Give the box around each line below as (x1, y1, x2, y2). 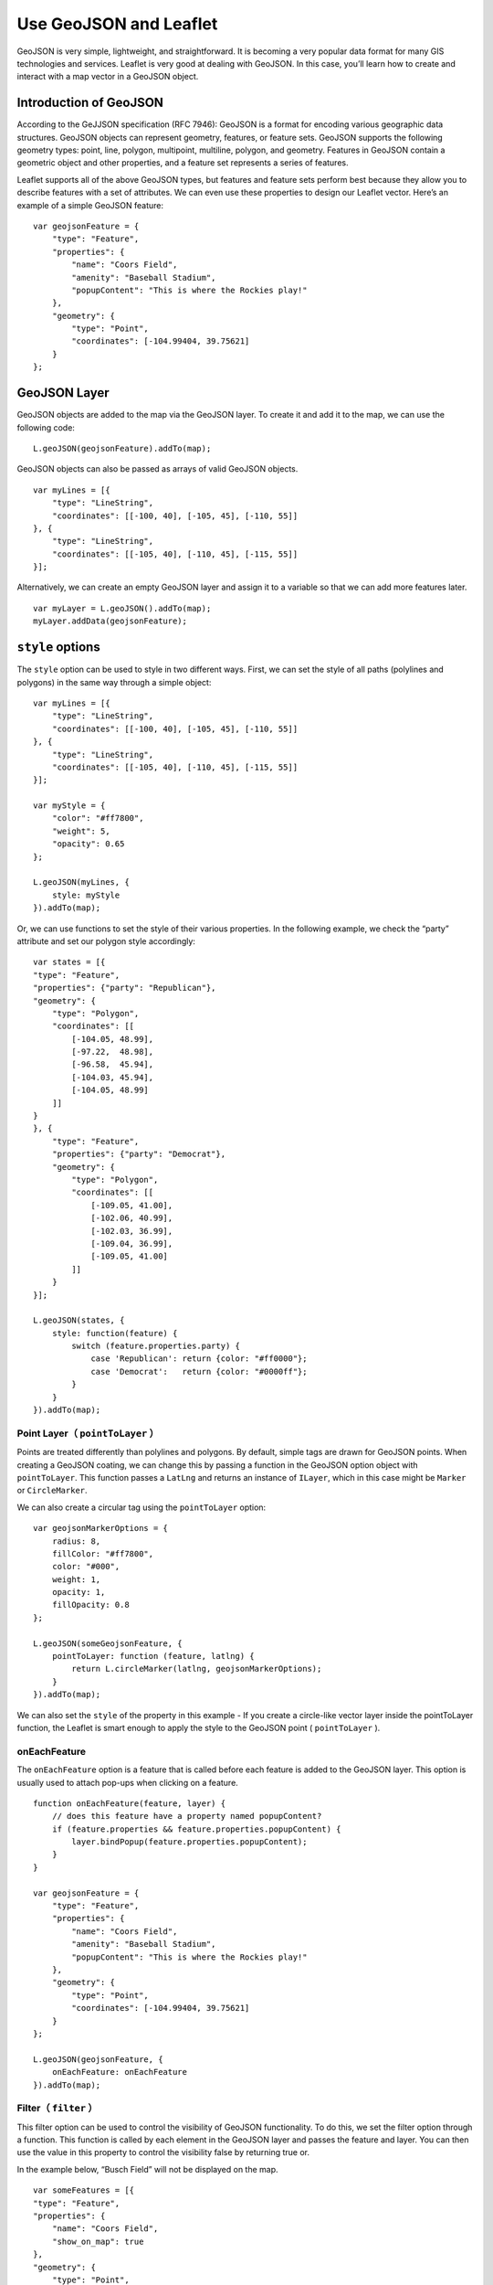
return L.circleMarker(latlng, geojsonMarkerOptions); (71, 1663, 322, 1674)
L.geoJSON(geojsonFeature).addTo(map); (33, 443, 212, 453)
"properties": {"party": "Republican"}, (33, 983, 216, 994)
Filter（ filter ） (16, 2102, 98, 2115)
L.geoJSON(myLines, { (33, 877, 130, 887)
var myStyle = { (33, 801, 106, 811)
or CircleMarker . (16, 1485, 88, 1496)
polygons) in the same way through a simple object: (16, 676, 212, 687)
